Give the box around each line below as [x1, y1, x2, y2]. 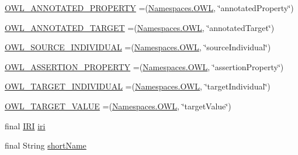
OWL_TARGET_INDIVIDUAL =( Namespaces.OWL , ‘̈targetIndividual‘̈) [5, 80, 271, 92]
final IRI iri [5, 119, 46, 132]
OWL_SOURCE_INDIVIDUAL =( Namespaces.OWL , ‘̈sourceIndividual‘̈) [5, 41, 271, 53]
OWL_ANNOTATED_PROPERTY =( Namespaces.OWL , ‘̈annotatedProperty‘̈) [5, 2, 294, 13]
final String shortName [5, 139, 86, 151]
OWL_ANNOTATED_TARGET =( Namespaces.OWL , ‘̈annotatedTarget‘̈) [5, 21, 275, 33]
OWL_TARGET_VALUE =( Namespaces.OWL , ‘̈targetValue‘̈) [5, 99, 231, 112]
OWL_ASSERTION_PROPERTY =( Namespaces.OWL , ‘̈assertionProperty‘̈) [5, 60, 284, 73]
